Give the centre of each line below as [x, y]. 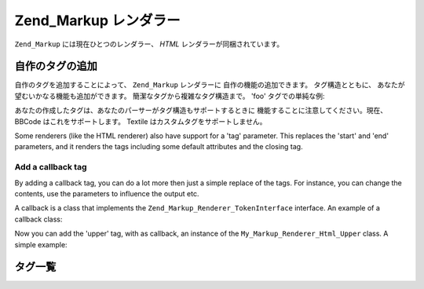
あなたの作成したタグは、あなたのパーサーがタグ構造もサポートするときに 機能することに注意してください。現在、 [201, 111]
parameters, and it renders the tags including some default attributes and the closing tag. [159, 147]
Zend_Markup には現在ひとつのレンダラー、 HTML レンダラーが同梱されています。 [149, 44]
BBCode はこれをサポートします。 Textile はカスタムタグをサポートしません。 [141, 121]
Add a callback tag [51, 167]
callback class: [38, 219]
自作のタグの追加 [56, 66]
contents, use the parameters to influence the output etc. [107, 193]
